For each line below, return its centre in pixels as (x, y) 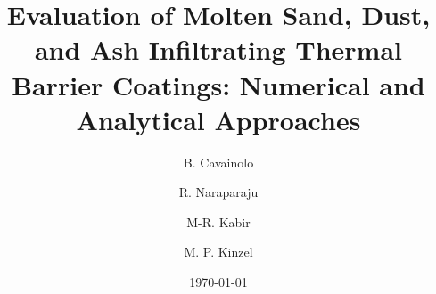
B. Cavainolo (218, 162)
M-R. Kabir (218, 221)
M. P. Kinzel (218, 252)
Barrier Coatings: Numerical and (218, 84)
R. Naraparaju (218, 192)
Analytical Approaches (218, 119)
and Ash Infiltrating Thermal (218, 49)
